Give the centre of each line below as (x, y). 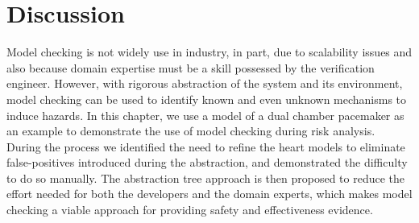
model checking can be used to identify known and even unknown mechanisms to (207, 99)
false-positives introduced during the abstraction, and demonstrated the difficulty (207, 162)
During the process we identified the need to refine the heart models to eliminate (206, 146)
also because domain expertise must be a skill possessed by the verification (191, 67)
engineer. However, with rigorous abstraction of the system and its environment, (205, 83)
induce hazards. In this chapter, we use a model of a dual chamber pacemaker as (205, 115)
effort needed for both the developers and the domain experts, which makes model (209, 194)
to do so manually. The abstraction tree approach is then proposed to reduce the (206, 178)
